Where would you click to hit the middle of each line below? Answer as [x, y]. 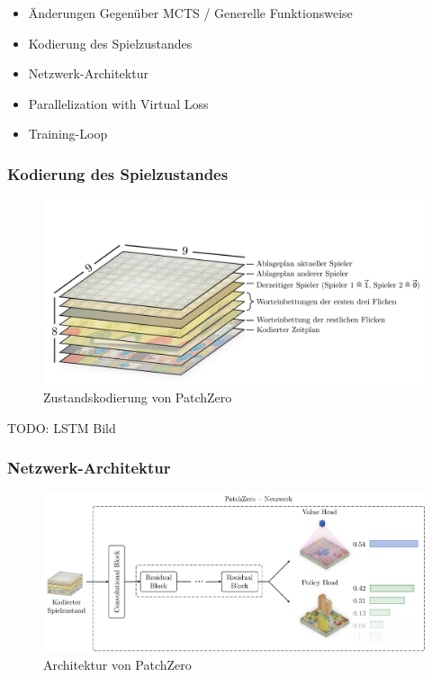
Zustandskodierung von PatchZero [138, 397]
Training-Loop [68, 134]
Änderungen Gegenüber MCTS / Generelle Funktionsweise [190, 13]
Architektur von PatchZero [117, 664]
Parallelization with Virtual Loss [118, 103]
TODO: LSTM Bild [62, 427]
